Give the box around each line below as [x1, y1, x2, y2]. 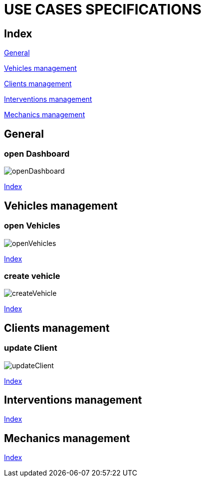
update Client [4, 343, 57, 353]
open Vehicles [4, 221, 60, 231]
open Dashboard [4, 149, 70, 159]
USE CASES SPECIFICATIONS [4, 1, 202, 18]
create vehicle [4, 270, 60, 281]
